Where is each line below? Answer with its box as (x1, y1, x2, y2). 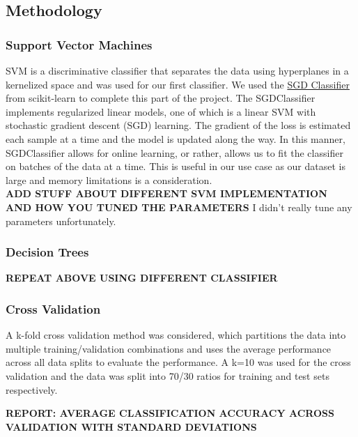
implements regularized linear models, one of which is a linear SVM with (6, 104, 316, 118)
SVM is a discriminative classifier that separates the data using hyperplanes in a (6, 63, 349, 77)
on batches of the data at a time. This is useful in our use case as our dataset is (6, 159, 345, 174)
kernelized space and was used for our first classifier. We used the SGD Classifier (6, 77, 350, 91)
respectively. (6, 382, 58, 397)
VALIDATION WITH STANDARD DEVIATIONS (6, 419, 257, 434)
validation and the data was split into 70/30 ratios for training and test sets (6, 368, 329, 383)
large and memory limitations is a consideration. (6, 172, 212, 187)
